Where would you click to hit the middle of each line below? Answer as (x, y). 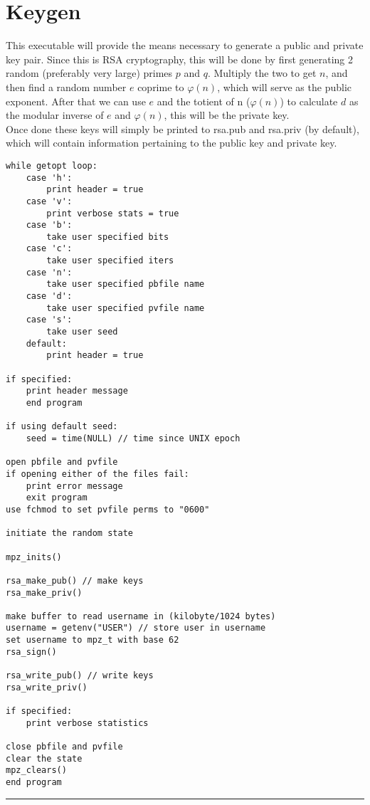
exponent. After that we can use (76, 101)
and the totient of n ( (203, 101)
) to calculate (309, 101)
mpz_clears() (36, 770)
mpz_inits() (34, 557)
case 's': (49, 320)
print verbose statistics (87, 723)
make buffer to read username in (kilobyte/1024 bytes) (141, 616)
